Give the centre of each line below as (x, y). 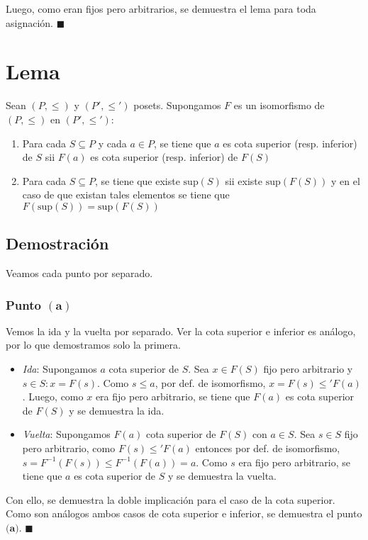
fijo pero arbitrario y (308, 369)
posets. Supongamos (177, 105)
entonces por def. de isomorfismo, (268, 448)
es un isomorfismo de (279, 105)
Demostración (57, 243)
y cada (112, 143)
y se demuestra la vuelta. (223, 476)
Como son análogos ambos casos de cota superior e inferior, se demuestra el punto (184, 513)
